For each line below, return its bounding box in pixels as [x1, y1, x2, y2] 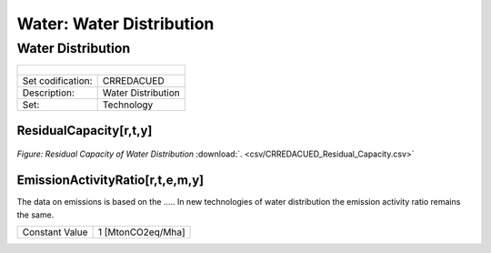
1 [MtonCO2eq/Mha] [97, 226, 185, 238]
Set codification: [22, 75, 93, 87]
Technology [102, 98, 154, 111]
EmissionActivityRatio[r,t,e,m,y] [16, 173, 205, 188]
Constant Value [22, 226, 88, 238]
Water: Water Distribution [16, 14, 215, 34]
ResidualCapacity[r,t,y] [16, 123, 153, 138]
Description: [22, 86, 75, 99]
